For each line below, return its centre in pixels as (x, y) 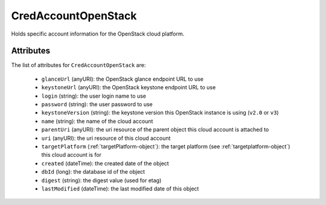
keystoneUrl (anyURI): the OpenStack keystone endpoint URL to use (129, 87)
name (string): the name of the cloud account (97, 121)
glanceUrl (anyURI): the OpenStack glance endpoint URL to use (122, 79)
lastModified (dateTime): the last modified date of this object (120, 188)
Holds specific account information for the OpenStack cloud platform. (98, 34)
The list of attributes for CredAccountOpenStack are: (78, 65)
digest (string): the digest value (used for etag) (101, 180)
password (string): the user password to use (97, 104)
